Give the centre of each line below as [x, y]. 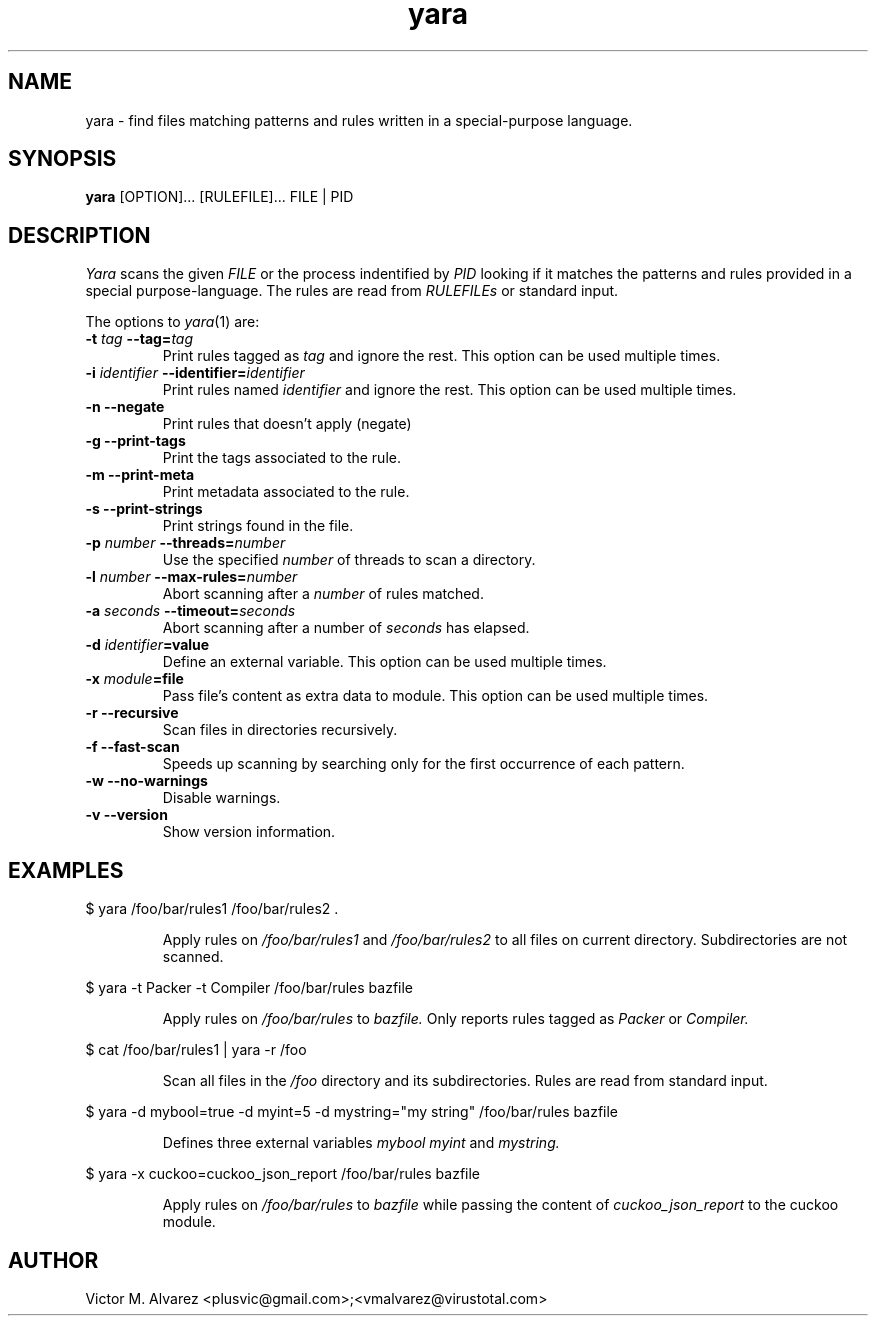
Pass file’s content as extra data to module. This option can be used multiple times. [435, 696]
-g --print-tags [135, 441]
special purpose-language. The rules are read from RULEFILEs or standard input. [352, 291]
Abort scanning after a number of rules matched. [323, 594]
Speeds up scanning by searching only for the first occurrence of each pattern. [423, 764]
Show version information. [249, 832]
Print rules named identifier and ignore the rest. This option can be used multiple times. [449, 390]
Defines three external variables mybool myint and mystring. [361, 1143]
